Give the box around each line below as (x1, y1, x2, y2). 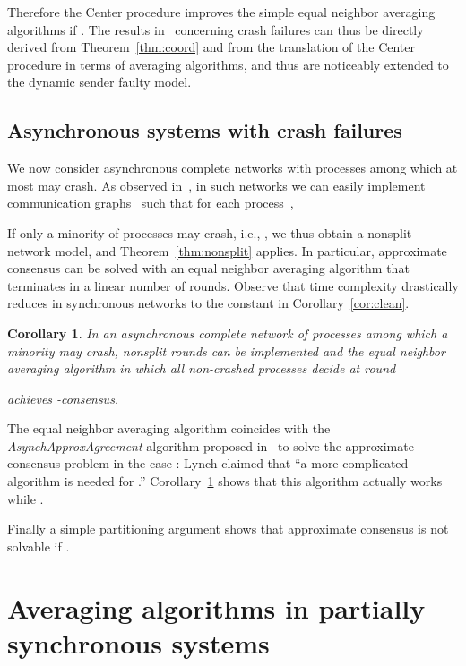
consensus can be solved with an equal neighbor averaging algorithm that (7, 259, 410, 277)
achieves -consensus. (7, 388, 119, 407)
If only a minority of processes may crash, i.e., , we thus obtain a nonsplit (7, 223, 412, 242)
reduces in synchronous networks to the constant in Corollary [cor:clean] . (7, 294, 410, 312)
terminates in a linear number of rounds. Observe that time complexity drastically (7, 276, 459, 295)
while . (7, 489, 44, 508)
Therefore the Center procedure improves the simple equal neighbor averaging (7, 3, 436, 21)
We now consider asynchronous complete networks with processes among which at (7, 158, 458, 177)
